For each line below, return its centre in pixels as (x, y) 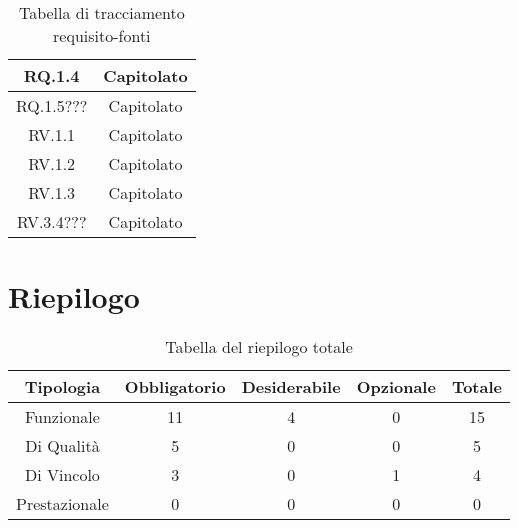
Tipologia (62, 387)
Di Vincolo (62, 475)
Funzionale (62, 417)
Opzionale (396, 387)
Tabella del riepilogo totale (259, 347)
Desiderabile (291, 387)
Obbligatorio (175, 387)
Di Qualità (62, 446)
